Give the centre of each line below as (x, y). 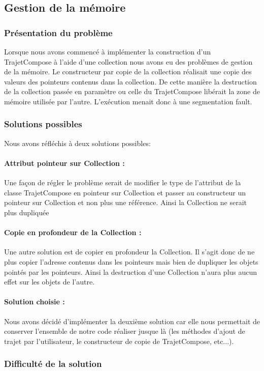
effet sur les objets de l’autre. (49, 282)
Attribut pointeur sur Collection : (64, 163)
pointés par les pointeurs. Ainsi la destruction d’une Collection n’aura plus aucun (131, 272)
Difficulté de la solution (53, 364)
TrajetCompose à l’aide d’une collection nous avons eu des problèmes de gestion (128, 61)
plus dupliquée (27, 212)
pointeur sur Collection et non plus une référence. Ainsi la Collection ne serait (126, 202)
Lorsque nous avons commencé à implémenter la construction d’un (107, 51)
